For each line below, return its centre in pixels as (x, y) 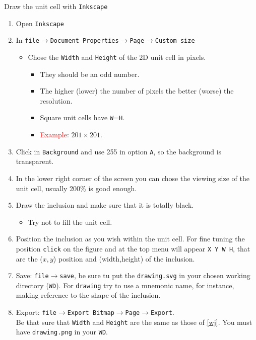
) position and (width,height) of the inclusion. (124, 258)
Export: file (36, 312)
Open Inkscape (40, 23)
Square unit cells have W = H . (82, 117)
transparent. (35, 161)
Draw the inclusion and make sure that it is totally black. (105, 205)
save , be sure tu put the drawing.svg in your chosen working (155, 275)
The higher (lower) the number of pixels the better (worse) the (137, 91)
